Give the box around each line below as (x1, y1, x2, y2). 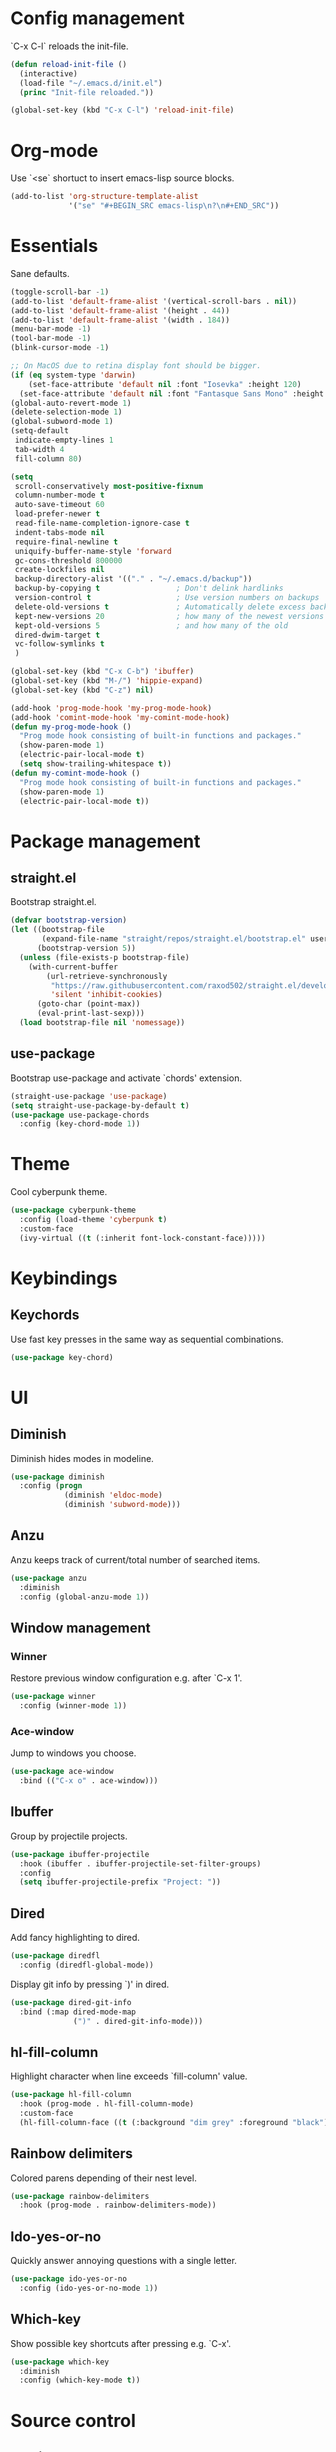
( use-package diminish (10, 1472, 105, 1482)
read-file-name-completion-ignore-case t (14, 518, 190, 529)
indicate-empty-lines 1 (14, 435, 114, 446)
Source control (10, 2409, 137, 2432)
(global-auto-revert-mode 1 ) (10, 398, 132, 408)
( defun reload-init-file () (10, 59, 128, 69)
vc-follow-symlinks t (14, 639, 105, 649)
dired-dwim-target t (14, 630, 101, 640)
